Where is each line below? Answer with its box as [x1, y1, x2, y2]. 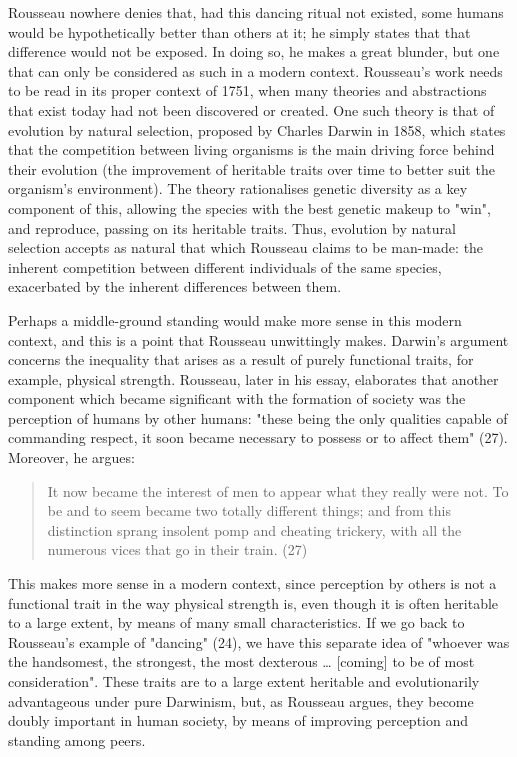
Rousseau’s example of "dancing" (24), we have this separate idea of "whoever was [8, 631, 510, 652]
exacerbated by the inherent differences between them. [8, 276, 342, 297]
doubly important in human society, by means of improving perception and [8, 710, 468, 731]
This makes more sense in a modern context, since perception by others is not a [8, 573, 497, 594]
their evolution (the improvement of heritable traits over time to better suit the [8, 158, 495, 179]
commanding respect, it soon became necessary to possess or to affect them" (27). [8, 427, 508, 448]
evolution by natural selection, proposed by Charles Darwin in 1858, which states [8, 119, 506, 140]
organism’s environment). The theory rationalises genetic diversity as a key [8, 178, 468, 199]
